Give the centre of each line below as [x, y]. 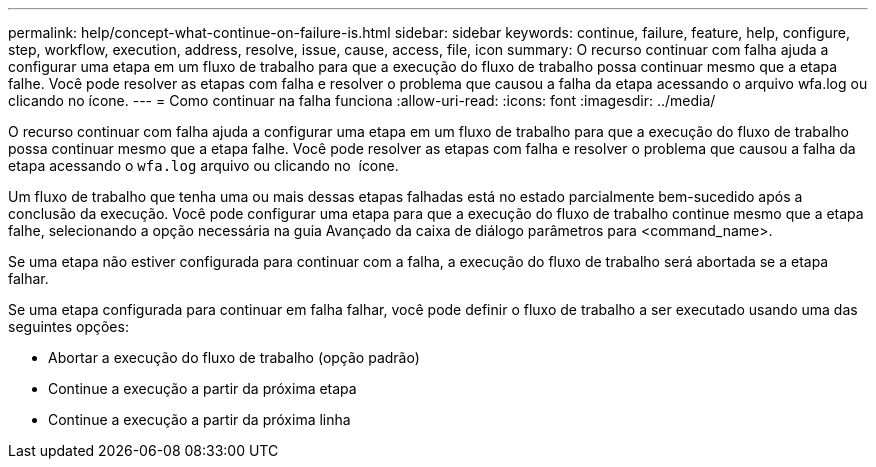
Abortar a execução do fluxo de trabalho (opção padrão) [234, 357]
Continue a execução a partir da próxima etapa [202, 388]
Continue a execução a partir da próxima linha [199, 419]
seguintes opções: [68, 326]
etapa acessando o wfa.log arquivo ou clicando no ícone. [203, 165]
